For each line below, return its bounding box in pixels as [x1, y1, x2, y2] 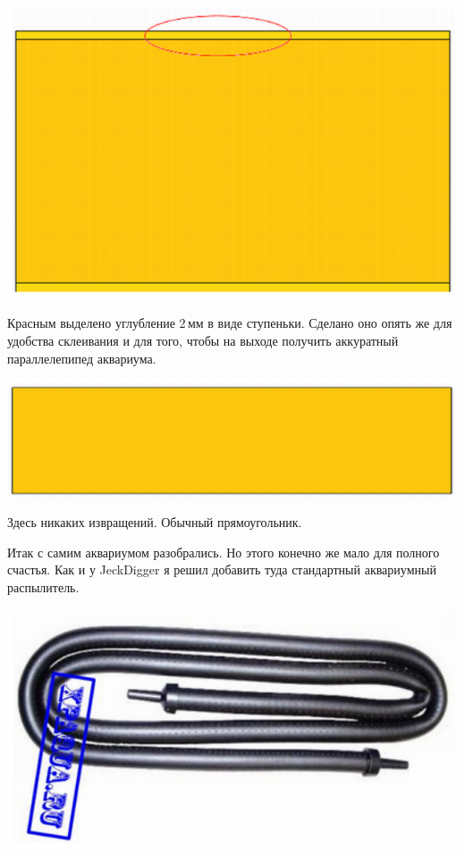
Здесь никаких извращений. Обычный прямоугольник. [7, 513, 302, 532]
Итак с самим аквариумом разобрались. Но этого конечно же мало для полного [7, 542, 440, 561]
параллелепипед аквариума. [7, 348, 156, 367]
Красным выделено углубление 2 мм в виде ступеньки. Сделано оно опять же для [7, 314, 452, 332]
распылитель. [7, 578, 80, 597]
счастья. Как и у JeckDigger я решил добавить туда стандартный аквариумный [7, 560, 436, 579]
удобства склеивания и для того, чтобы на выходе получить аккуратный [7, 331, 399, 349]
